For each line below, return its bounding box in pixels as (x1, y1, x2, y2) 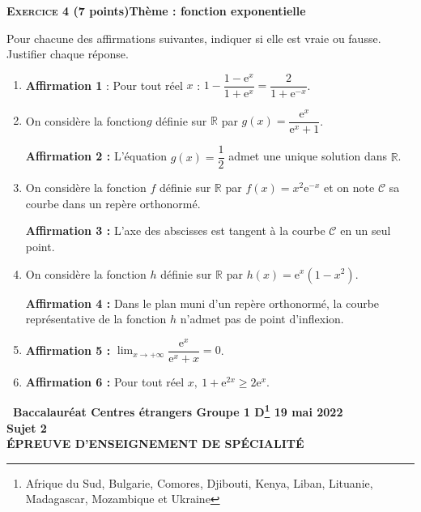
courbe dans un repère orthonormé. (25, 194, 201, 211)
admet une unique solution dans (228, 147, 387, 164)
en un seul (340, 222, 391, 239)
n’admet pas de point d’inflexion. (180, 310, 344, 327)
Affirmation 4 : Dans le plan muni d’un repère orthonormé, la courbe (25, 294, 380, 311)
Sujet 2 (6, 419, 47, 436)
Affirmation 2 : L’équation (25, 147, 168, 164)
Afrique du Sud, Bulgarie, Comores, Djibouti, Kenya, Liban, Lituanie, (25, 474, 373, 491)
